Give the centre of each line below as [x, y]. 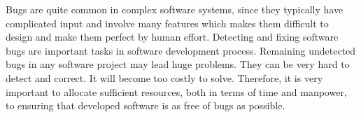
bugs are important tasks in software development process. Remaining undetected [181, 50]
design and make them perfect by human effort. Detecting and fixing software [172, 37]
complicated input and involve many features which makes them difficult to [167, 23]
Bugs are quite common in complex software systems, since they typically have [175, 9]
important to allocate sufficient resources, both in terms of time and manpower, [176, 91]
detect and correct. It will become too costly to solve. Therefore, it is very [164, 77]
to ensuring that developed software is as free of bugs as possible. [146, 105]
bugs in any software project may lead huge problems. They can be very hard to [178, 64]
